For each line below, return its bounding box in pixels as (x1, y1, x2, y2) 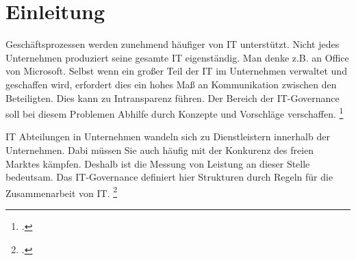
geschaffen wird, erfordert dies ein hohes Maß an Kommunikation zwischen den (5, 77, 337, 91)
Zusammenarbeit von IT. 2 (5, 183, 118, 200)
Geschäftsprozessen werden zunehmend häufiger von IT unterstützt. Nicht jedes (5, 37, 340, 51)
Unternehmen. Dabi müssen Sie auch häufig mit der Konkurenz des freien (5, 142, 314, 157)
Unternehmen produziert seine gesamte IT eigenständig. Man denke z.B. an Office (5, 50, 349, 64)
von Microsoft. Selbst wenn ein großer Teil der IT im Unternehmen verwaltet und (5, 64, 347, 78)
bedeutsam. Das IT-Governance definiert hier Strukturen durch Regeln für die (5, 170, 333, 184)
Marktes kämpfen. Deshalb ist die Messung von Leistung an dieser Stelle (5, 156, 310, 170)
